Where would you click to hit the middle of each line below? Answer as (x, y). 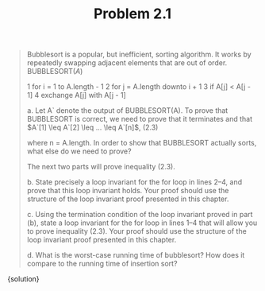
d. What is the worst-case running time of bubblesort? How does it (136, 255)
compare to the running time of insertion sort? (102, 264)
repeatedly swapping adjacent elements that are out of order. (127, 63)
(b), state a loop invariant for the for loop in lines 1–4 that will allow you (142, 223)
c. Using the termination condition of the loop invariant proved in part (140, 215)
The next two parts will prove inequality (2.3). (101, 167)
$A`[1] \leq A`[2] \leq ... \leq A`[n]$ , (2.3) (92, 127)
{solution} (24, 279)
